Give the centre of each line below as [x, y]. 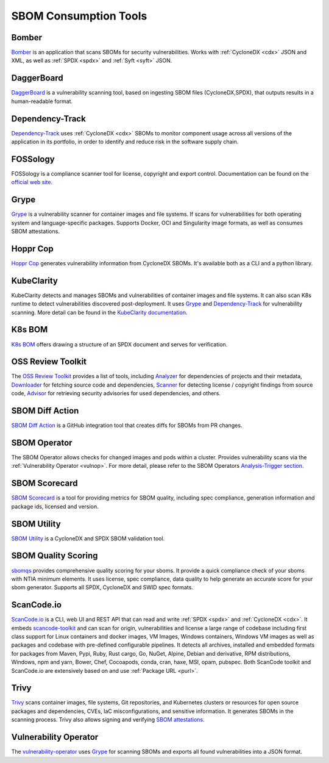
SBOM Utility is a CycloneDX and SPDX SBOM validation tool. [88, 538]
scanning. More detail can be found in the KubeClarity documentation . [99, 312]
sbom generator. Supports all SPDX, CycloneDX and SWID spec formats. [102, 587]
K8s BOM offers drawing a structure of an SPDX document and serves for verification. [119, 344]
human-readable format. [42, 101]
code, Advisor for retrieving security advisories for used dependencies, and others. [116, 393]
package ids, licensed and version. [55, 506]
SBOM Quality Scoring [55, 556]
